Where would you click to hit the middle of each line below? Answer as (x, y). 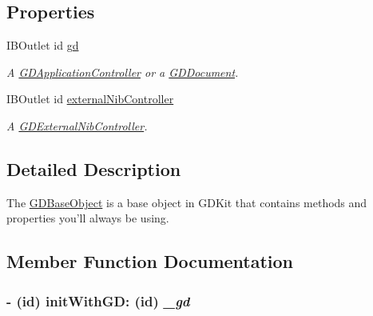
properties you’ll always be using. (88, 218)
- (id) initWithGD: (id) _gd (98, 300)
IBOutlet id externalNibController (90, 99)
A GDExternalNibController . (77, 125)
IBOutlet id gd (43, 45)
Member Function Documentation (150, 261)
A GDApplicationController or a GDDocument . (123, 72)
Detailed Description (94, 168)
